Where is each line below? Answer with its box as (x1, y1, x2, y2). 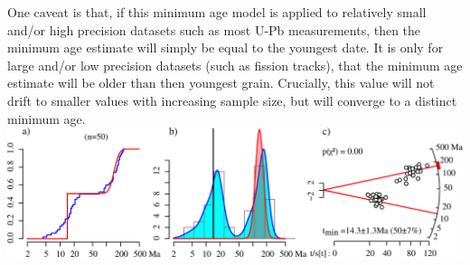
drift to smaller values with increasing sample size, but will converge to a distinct (7, 90, 457, 109)
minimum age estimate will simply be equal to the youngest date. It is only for (7, 38, 444, 57)
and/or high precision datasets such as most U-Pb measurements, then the (7, 20, 421, 39)
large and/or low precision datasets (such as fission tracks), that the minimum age (7, 55, 463, 74)
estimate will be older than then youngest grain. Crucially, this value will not (7, 73, 435, 92)
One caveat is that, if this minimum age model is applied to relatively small (7, 3, 427, 21)
